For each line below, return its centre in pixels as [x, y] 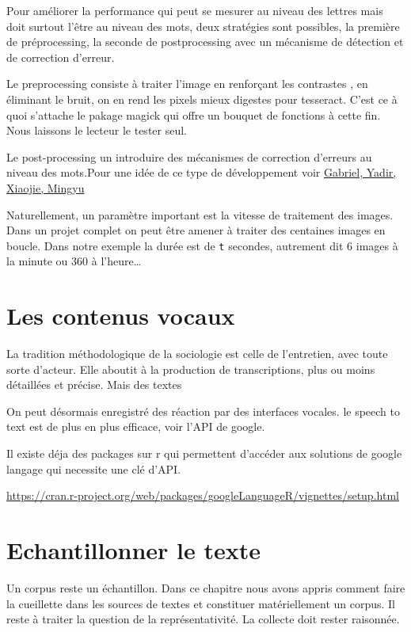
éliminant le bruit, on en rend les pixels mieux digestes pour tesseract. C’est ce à [202, 99]
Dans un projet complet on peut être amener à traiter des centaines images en [196, 230]
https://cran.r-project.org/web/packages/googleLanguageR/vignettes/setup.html [203, 495]
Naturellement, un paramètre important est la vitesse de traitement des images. [200, 214]
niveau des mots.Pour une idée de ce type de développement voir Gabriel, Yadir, [202, 172]
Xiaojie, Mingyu [46, 187]
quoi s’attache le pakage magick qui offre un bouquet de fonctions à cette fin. [194, 114]
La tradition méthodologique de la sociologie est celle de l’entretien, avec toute [197, 354]
